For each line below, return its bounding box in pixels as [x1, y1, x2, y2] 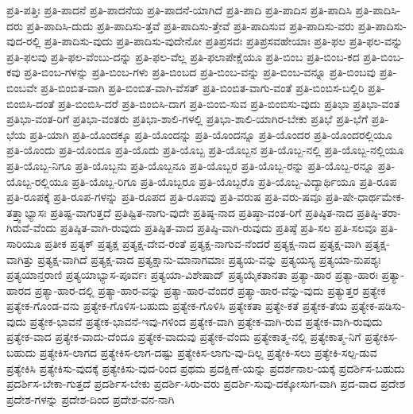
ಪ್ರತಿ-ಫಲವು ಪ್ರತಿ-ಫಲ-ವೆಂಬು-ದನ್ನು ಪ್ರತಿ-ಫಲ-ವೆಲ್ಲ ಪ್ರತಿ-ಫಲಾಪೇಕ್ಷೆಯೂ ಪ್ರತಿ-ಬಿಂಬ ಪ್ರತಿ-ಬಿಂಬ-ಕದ [6, 48, 360, 64]
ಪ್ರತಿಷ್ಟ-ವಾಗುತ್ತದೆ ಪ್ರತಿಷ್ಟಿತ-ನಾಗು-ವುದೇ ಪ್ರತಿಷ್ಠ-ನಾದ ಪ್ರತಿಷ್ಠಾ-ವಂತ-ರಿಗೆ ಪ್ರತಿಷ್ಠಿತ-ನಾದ [50, 203, 353, 220]
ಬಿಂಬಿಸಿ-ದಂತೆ [6, 95, 55, 111]
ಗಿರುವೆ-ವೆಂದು [6, 219, 56, 236]
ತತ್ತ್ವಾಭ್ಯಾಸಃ [6, 203, 47, 220]
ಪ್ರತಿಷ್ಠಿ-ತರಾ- [357, 203, 401, 220]
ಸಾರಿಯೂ [6, 234, 41, 251]
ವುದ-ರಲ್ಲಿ [6, 33, 41, 49]
